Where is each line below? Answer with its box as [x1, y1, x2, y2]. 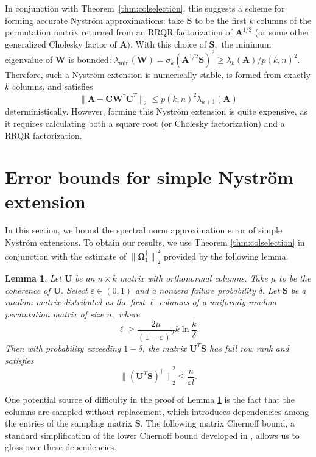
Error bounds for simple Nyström [5, 165, 294, 190]
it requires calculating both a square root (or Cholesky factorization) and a [5, 116, 285, 129]
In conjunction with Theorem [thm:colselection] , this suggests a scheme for [5, 2, 285, 14]
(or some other [255, 26, 310, 38]
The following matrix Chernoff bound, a [146, 417, 295, 430]
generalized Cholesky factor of [5, 37, 117, 50]
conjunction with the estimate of [5, 249, 127, 262]
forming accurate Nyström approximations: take [5, 13, 184, 26]
